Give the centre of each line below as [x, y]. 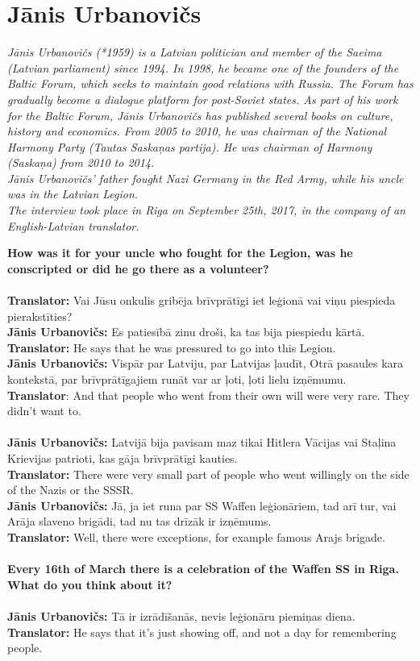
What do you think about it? [90, 584]
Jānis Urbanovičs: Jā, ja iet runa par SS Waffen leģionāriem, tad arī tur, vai [202, 505]
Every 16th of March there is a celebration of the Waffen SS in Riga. [203, 569]
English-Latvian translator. [73, 225]
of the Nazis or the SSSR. [71, 490]
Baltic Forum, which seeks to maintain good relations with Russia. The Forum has [210, 83]
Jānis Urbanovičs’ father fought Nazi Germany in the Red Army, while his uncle [206, 178]
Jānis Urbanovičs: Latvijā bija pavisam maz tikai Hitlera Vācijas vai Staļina [202, 442]
